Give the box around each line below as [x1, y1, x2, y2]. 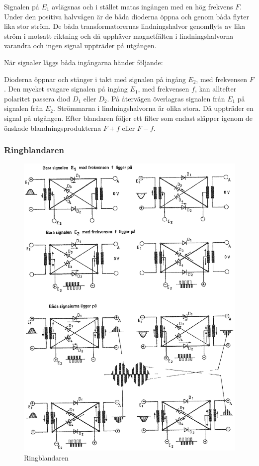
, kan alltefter [194, 84, 237, 94]
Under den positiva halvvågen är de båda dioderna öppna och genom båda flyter [4, 11, 250, 21]
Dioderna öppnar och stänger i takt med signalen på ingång [4, 74, 186, 84]
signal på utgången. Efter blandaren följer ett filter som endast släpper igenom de [4, 112, 253, 123]
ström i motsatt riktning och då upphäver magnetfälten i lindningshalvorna [4, 30, 234, 41]
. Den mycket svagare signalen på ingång [4, 84, 128, 94]
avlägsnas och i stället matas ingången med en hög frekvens [52, 1, 233, 11]
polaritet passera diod [4, 93, 71, 103]
